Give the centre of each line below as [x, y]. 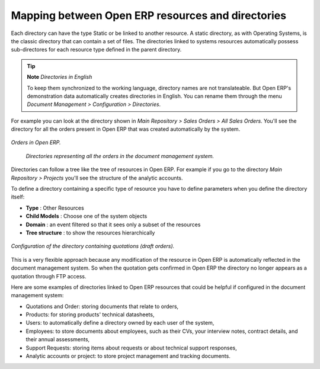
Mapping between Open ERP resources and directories [149, 15]
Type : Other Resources [55, 208]
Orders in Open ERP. [36, 143]
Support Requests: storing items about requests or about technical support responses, [131, 348]
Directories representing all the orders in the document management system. [120, 156]
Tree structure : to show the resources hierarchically [90, 232]
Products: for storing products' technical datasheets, [90, 315]
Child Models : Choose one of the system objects [87, 216]
